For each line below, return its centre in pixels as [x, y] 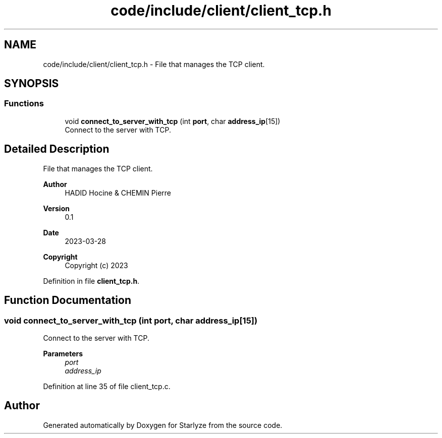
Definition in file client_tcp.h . [91, 281]
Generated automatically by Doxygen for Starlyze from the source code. [163, 425]
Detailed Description [57, 149]
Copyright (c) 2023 [96, 265]
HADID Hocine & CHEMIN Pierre [118, 193]
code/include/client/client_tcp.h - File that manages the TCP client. [154, 64]
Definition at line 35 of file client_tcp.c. [107, 386]
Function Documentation [68, 300]
